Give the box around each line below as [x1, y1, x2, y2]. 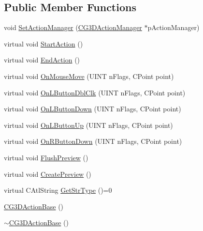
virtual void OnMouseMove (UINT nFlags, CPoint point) [4, 71, 174, 81]
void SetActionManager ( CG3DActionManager [4, 22, 142, 32]
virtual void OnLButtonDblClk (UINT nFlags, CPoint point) [4, 87, 186, 97]
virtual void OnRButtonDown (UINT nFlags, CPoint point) [4, 136, 182, 146]
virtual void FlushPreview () [4, 152, 88, 162]
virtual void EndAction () [4, 55, 80, 65]
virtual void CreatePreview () [4, 169, 91, 179]
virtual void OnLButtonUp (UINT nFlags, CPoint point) [4, 120, 173, 130]
